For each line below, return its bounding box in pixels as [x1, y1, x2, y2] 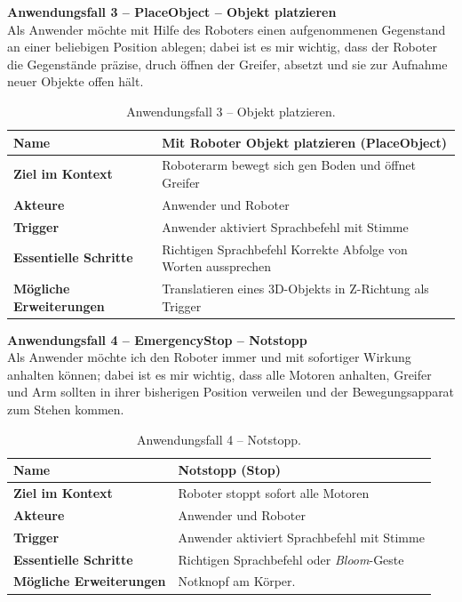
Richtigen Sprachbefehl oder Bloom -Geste [178, 550, 404, 568]
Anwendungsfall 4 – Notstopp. [137, 429, 301, 448]
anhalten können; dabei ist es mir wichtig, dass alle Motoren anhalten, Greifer [7, 365, 432, 383]
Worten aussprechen [162, 257, 272, 276]
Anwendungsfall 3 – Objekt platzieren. [126, 101, 336, 120]
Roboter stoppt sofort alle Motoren [178, 484, 370, 502]
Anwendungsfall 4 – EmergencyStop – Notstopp [7, 330, 307, 349]
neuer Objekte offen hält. [7, 72, 144, 91]
